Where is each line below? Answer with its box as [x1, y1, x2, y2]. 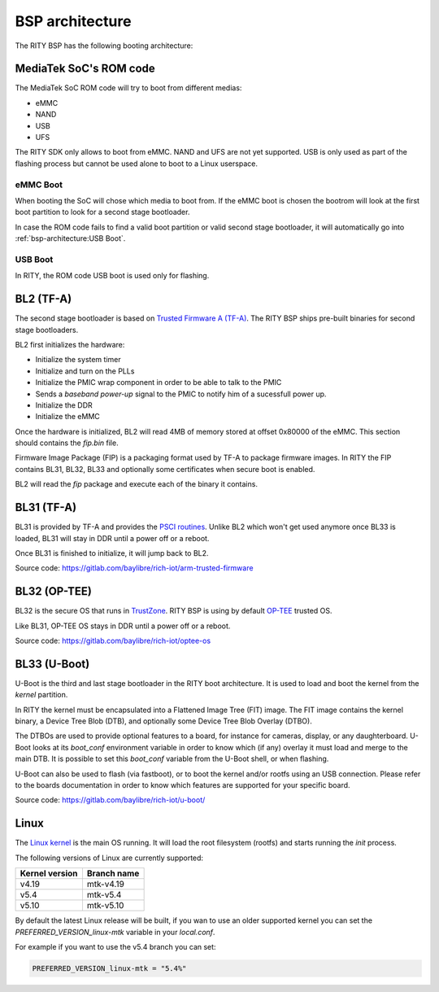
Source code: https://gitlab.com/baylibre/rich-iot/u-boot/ [15, 795, 206, 805]
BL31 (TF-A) [15, 500, 77, 514]
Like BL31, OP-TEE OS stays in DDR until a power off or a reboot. [15, 621, 231, 631]
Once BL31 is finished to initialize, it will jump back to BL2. [15, 548, 209, 557]
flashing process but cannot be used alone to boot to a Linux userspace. [15, 159, 258, 168]
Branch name [86, 867, 140, 879]
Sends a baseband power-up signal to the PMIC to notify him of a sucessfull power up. [35, 389, 327, 399]
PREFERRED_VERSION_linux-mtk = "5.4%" [32, 964, 187, 972]
